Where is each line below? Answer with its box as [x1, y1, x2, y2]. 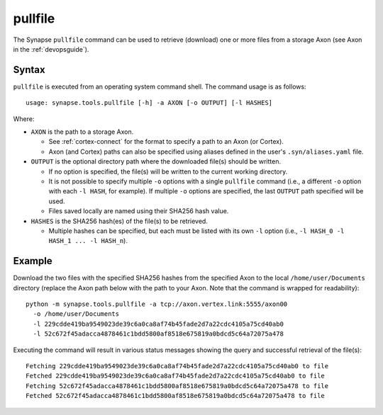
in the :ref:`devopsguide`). [13, 45, 89, 53]
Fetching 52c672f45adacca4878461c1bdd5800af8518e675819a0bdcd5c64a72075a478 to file [26, 382, 329, 390]
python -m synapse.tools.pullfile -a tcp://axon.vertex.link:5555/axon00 [26, 300, 288, 308]
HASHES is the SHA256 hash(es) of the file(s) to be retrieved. [30, 217, 209, 225]
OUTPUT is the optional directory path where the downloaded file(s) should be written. [30, 157, 282, 166]
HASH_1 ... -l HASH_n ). [48, 237, 128, 245]
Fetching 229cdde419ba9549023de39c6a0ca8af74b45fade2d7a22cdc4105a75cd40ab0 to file [26, 362, 329, 370]
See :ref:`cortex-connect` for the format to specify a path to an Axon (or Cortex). [48, 137, 284, 146]
